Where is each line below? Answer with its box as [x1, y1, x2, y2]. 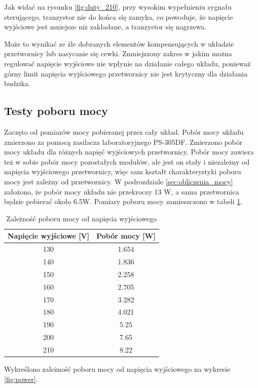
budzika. [4, 78, 30, 89]
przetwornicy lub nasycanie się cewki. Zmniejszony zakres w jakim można [4, 48, 232, 59]
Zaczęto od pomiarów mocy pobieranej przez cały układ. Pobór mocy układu [4, 126, 244, 137]
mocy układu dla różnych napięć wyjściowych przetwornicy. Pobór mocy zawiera [4, 146, 254, 157]
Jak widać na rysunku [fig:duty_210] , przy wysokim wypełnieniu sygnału [4, 2, 232, 12]
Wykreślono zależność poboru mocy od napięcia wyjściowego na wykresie [4, 363, 231, 374]
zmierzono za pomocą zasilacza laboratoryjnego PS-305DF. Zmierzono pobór [4, 136, 243, 147]
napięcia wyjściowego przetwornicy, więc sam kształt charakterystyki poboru [4, 166, 241, 177]
